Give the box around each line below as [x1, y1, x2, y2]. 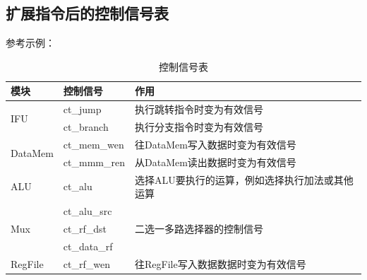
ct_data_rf [63, 238, 113, 253]
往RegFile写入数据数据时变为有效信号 [135, 256, 306, 271]
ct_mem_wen [63, 136, 124, 151]
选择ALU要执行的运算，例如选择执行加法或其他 [135, 172, 354, 187]
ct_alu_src [63, 204, 112, 218]
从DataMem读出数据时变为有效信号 [135, 154, 296, 169]
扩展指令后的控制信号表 [6, 2, 169, 24]
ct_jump [63, 102, 102, 117]
